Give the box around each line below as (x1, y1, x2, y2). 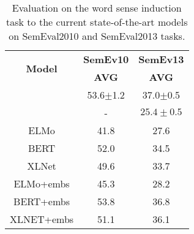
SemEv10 (83, 52, 129, 66)
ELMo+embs (13, 176, 70, 191)
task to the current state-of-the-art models (6, 15, 188, 29)
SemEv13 (138, 52, 184, 66)
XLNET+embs (10, 212, 74, 226)
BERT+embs (13, 194, 70, 208)
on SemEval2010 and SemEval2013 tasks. (9, 29, 185, 43)
